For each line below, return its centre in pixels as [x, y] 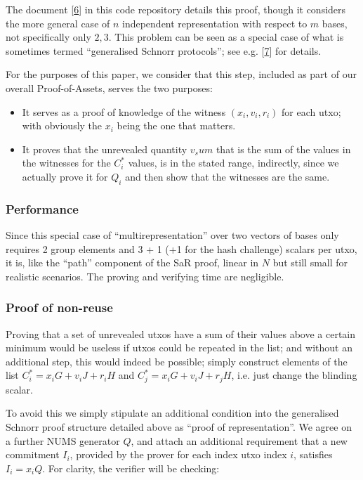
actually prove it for [65, 176]
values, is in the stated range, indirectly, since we [233, 163]
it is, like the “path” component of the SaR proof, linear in [132, 262]
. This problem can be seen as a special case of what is [226, 37]
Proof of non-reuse [59, 307]
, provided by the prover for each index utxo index [178, 454]
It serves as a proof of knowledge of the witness [124, 111]
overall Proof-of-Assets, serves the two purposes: [109, 87]
